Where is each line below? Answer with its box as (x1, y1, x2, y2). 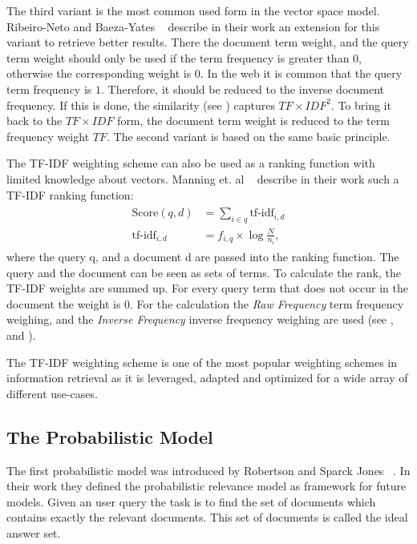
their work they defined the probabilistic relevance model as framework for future (6, 478, 407, 494)
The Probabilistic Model (6, 424, 213, 449)
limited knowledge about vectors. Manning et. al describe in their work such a (6, 170, 399, 187)
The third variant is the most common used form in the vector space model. (6, 2, 380, 18)
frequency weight (6, 127, 90, 144)
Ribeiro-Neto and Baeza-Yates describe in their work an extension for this (6, 18, 380, 34)
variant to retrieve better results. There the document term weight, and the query (6, 34, 409, 50)
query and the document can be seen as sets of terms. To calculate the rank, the (6, 264, 402, 280)
